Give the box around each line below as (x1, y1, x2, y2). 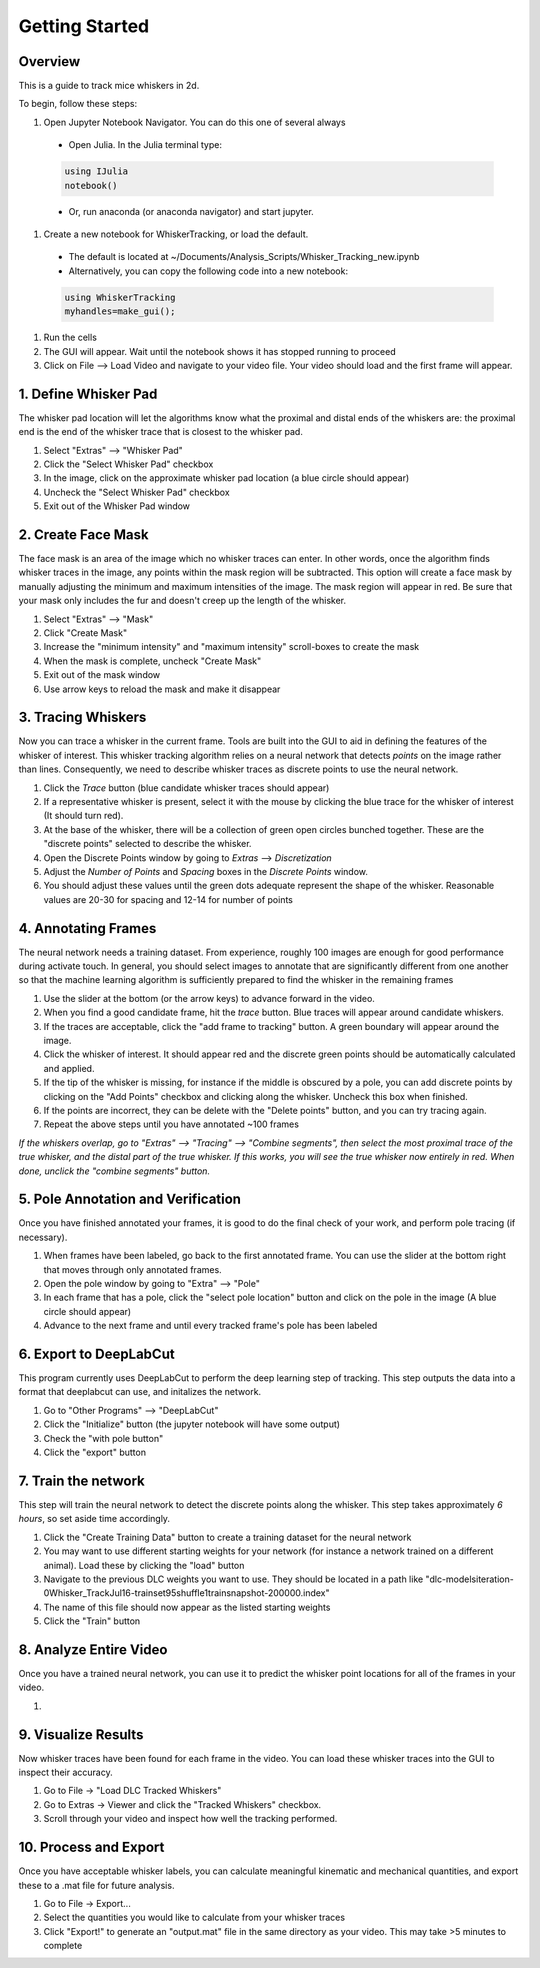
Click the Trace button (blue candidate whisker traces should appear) (43, 781, 330, 794)
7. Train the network (18, 1472, 145, 1489)
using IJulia (64, 166, 129, 177)
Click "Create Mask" (43, 627, 128, 639)
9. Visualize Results (18, 1726, 144, 1743)
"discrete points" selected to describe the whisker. (43, 838, 252, 850)
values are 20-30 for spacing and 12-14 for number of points (43, 893, 294, 905)
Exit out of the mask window (43, 669, 161, 681)
